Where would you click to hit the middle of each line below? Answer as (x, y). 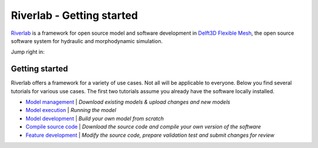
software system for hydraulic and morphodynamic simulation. (87, 41)
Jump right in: (28, 52)
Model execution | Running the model (71, 110)
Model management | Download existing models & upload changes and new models (128, 102)
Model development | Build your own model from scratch (95, 119)
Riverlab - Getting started (74, 15)
